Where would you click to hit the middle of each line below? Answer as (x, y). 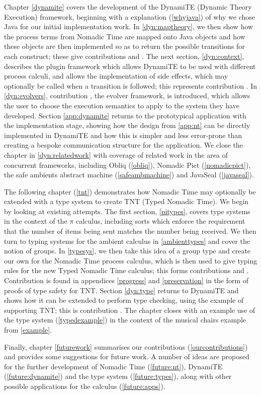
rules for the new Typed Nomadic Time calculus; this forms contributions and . (126, 270)
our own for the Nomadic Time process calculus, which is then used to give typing (131, 260)
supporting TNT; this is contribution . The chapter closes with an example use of (130, 310)
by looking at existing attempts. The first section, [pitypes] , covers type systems (127, 211)
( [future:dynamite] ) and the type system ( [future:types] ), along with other (118, 376)
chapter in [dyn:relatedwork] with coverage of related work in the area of (116, 154)
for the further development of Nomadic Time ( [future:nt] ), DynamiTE (113, 366)
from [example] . (28, 330)
